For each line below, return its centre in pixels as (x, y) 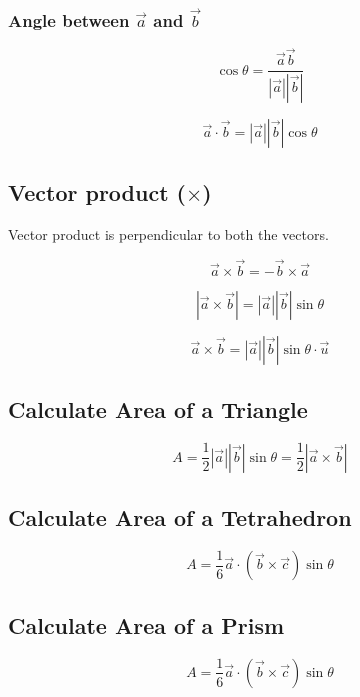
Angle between (69, 19)
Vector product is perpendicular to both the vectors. (168, 234)
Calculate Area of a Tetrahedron (180, 517)
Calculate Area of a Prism (146, 624)
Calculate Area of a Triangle (158, 409)
